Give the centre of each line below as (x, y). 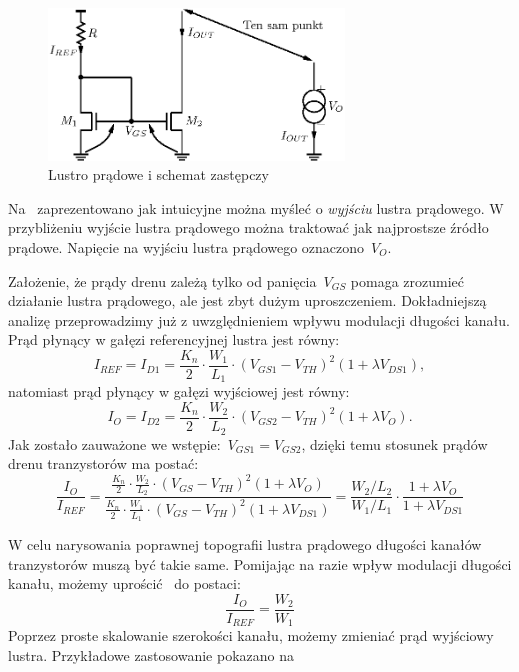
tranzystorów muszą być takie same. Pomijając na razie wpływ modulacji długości (260, 563)
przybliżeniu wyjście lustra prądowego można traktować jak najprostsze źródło (248, 227)
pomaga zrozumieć (407, 280)
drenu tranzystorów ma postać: (103, 463)
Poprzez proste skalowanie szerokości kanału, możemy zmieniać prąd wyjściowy (251, 635)
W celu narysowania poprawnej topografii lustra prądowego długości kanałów (245, 544)
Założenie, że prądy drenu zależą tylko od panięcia (162, 280)
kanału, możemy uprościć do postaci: (124, 583)
